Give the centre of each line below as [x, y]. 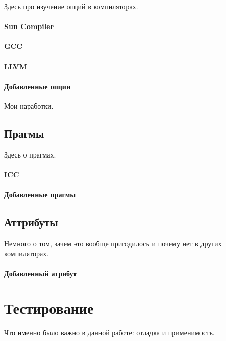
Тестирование [49, 308]
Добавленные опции [37, 86]
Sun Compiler [29, 26]
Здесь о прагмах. [30, 154]
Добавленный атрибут [41, 273]
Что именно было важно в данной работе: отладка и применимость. [109, 333]
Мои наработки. [29, 105]
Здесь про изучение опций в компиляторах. [71, 6]
